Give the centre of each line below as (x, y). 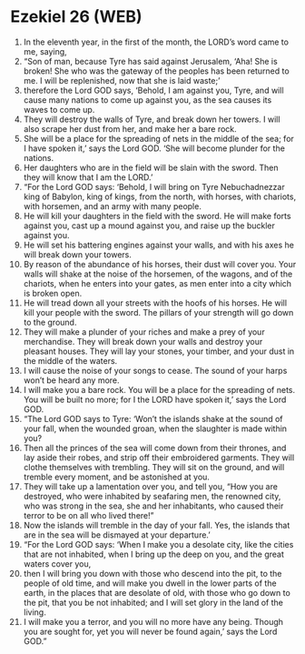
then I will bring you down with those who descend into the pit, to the (152, 573)
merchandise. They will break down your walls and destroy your (143, 341)
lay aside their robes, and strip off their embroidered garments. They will (159, 458)
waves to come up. (59, 109)
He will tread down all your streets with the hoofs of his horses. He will (155, 303)
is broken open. (53, 293)
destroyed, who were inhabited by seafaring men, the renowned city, (152, 496)
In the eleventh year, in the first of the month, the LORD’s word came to (156, 42)
